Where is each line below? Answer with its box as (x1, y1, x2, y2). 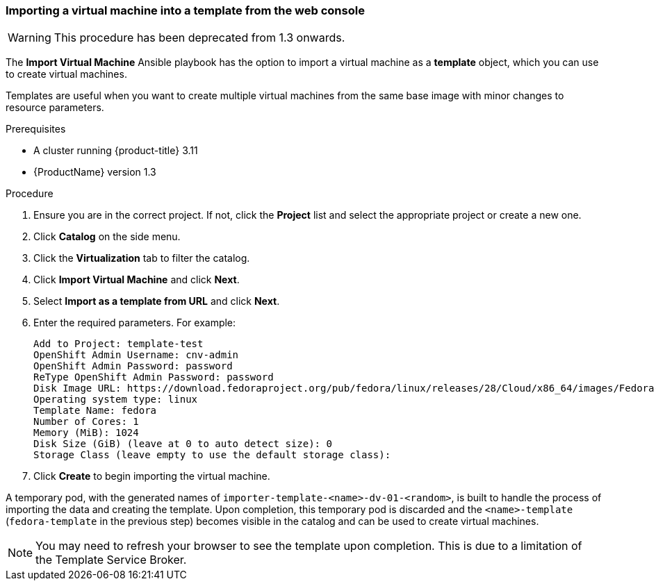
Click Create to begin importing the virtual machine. (33, 470, 270, 483)
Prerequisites (6, 123, 66, 135)
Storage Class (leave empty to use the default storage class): (33, 449, 391, 461)
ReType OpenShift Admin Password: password (33, 371, 274, 383)
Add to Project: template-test (33, 338, 204, 350)
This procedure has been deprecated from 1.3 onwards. (54, 31, 345, 45)
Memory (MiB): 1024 (33, 427, 139, 439)
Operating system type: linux (33, 394, 198, 405)
